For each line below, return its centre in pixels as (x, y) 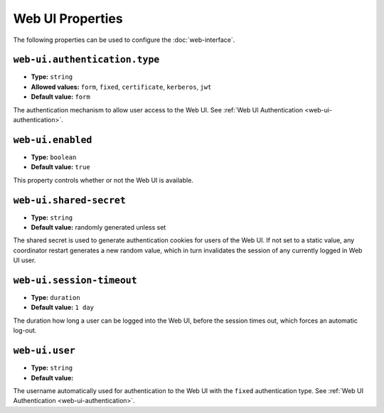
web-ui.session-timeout (75, 280)
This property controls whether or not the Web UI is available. (103, 180)
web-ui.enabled (53, 140)
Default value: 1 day (63, 307)
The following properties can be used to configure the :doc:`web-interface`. (124, 40)
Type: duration (56, 298)
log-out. (25, 331)
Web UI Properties (68, 18)
